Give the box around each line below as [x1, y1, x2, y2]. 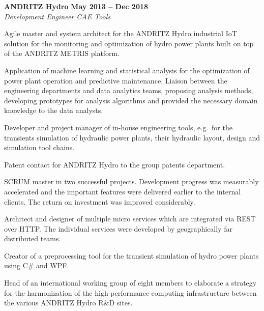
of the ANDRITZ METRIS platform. [4, 48, 120, 59]
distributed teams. [4, 233, 61, 244]
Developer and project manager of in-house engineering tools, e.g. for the [4, 122, 232, 132]
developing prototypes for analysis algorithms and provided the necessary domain [4, 95, 258, 105]
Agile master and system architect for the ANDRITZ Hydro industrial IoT [4, 28, 237, 39]
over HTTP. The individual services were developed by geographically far [4, 223, 232, 234]
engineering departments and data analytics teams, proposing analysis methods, [4, 85, 253, 96]
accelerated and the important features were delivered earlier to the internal [4, 186, 241, 196]
